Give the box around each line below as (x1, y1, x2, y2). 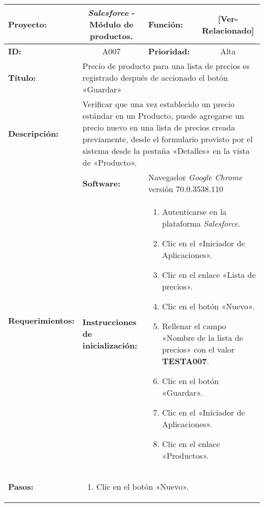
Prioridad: (148, 45, 190, 57)
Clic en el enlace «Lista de (162, 269, 256, 280)
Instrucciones (82, 316, 137, 328)
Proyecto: (8, 18, 47, 30)
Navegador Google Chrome (148, 171, 243, 183)
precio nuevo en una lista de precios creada (82, 121, 235, 133)
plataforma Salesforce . (162, 217, 241, 229)
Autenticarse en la (162, 206, 227, 217)
